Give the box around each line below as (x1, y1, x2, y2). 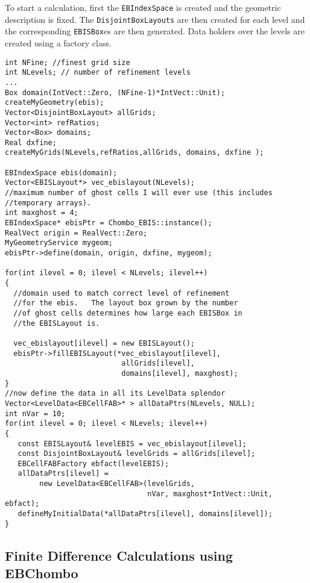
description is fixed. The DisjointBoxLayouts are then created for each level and (5, 13, 305, 25)
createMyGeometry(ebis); (5, 98, 104, 107)
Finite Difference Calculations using (5, 546, 233, 564)
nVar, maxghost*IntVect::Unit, (147, 489, 273, 498)
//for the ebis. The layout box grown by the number (13, 299, 238, 308)
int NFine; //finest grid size (5, 58, 130, 67)
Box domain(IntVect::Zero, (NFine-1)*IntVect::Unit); (5, 88, 226, 97)
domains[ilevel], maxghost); (121, 369, 238, 378)
